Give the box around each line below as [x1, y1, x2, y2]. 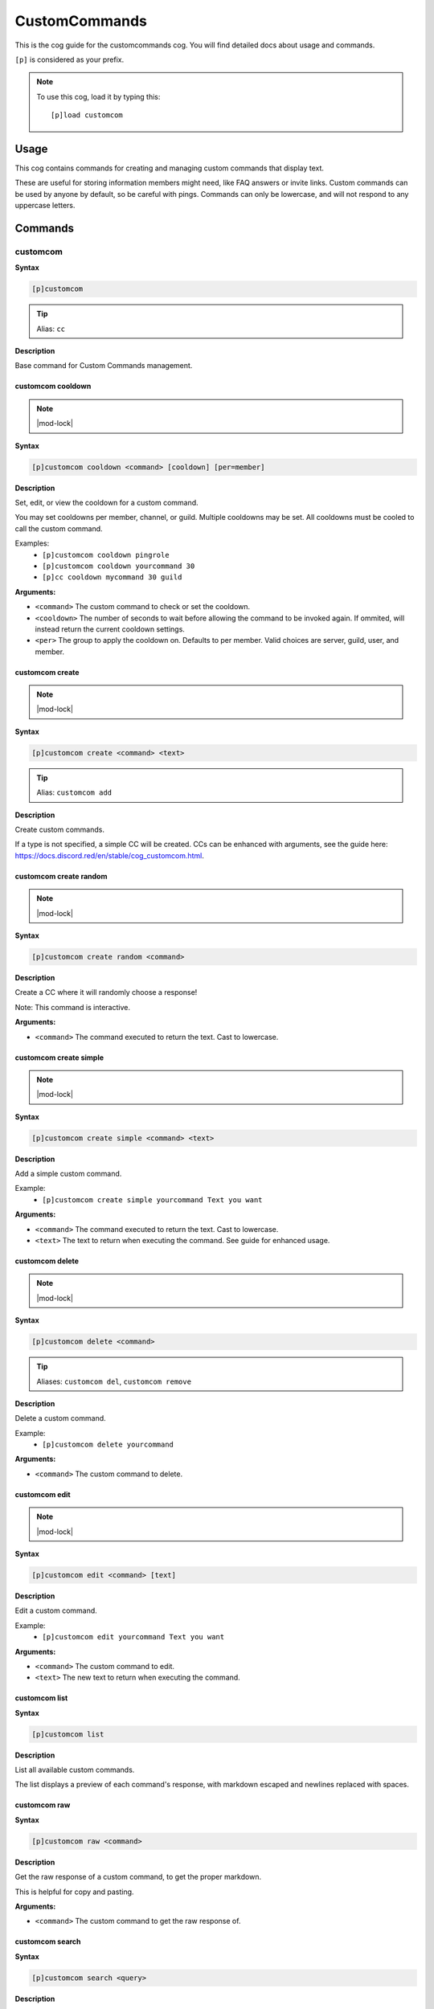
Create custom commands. [14, 824, 104, 835]
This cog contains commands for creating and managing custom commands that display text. [14, 163, 325, 173]
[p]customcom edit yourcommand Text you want [42, 1632, 225, 1642]
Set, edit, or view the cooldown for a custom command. [14, 498, 199, 508]
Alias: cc [36, 324, 66, 333]
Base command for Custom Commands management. [14, 361, 193, 370]
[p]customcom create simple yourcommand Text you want [42, 1195, 263, 1205]
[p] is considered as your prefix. [14, 55, 125, 64]
